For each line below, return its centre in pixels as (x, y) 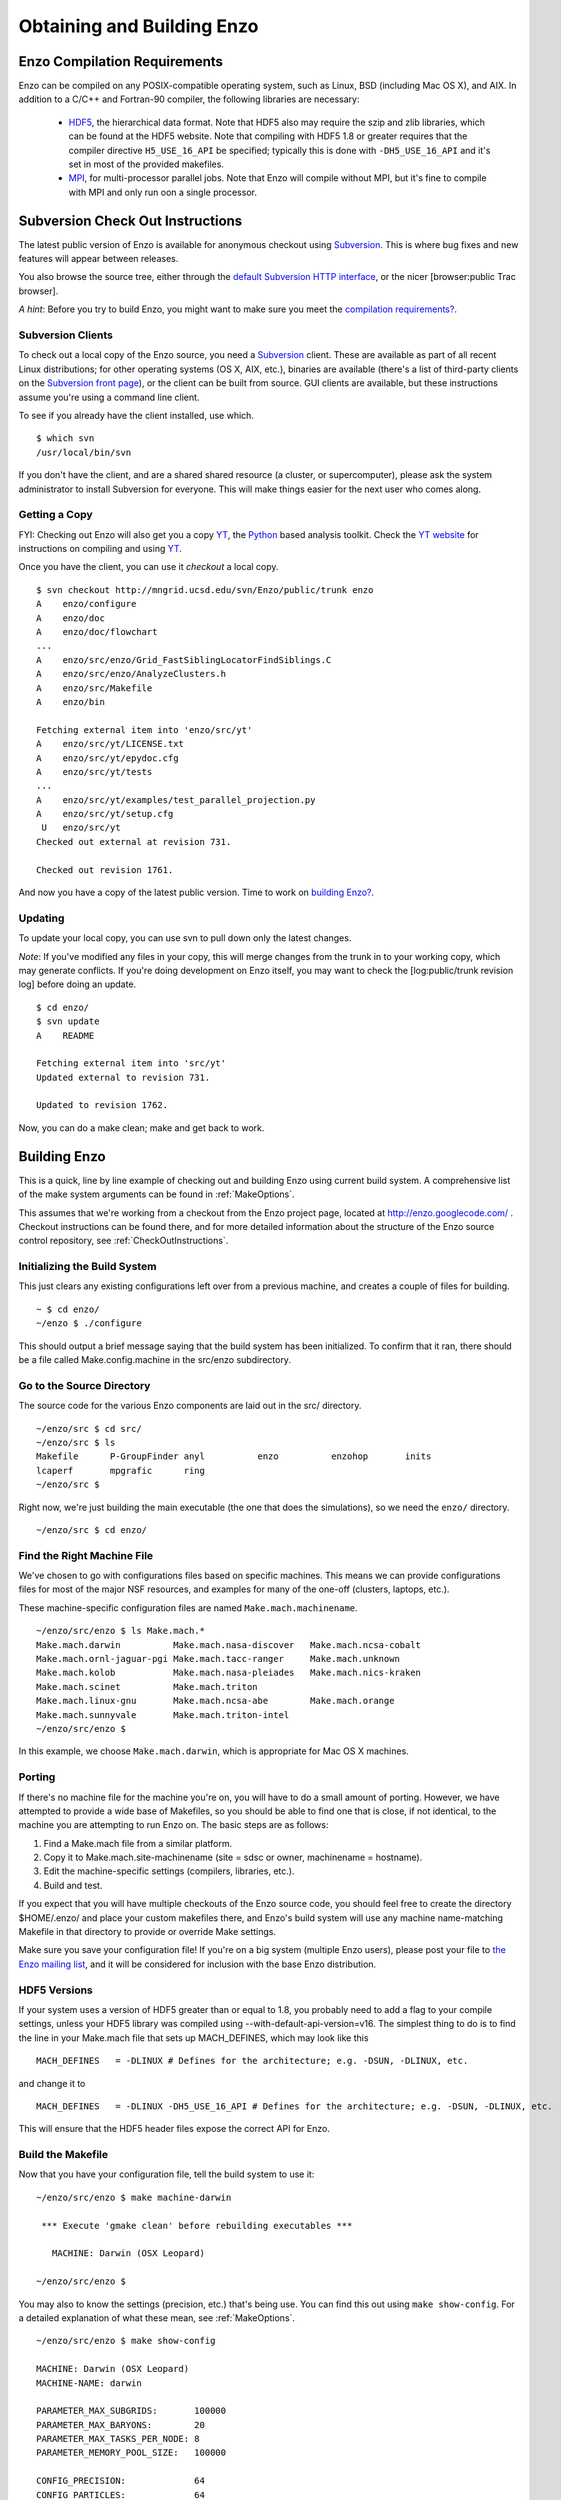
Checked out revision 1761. (105, 869)
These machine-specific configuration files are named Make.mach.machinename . (188, 1607)
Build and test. (73, 1885)
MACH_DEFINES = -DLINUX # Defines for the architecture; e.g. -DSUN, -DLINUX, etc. (252, 2061)
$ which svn (65, 438)
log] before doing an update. (77, 984)
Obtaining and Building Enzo (138, 26)
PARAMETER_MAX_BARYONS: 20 (120, 2424)
